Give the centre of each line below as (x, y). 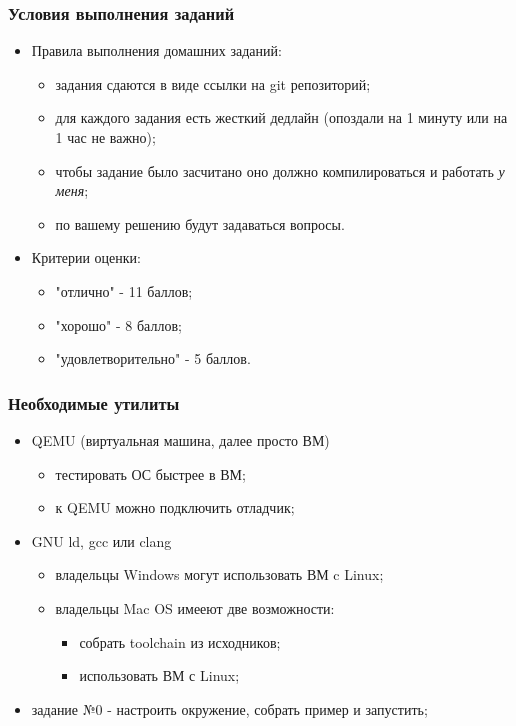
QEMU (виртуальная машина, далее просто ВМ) (180, 439)
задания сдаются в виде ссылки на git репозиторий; (213, 83)
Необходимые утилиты (94, 402)
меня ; (72, 190)
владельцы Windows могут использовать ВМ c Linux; (219, 574)
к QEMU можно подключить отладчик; (175, 507)
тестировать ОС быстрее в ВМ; (150, 473)
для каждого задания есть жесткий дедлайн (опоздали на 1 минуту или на (281, 117)
